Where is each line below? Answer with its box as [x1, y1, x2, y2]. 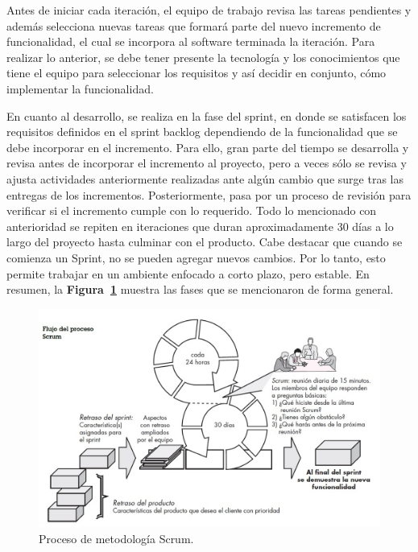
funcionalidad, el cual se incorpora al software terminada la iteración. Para [6, 33, 375, 50]
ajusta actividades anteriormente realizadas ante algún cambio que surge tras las [6, 170, 404, 187]
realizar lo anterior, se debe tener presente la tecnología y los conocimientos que [6, 48, 400, 65]
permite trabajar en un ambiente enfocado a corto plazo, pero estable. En [6, 265, 370, 282]
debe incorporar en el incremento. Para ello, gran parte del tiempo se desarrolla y [6, 138, 409, 155]
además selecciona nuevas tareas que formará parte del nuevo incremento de [6, 17, 381, 34]
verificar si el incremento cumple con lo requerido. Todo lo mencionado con [6, 202, 377, 219]
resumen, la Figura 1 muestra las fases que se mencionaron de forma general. [6, 281, 394, 298]
